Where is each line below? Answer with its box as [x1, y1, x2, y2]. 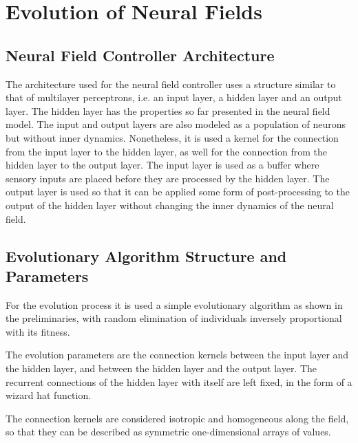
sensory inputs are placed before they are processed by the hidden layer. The [6, 171, 330, 185]
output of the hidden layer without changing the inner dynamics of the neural [6, 197, 334, 212]
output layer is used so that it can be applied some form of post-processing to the [6, 184, 350, 199]
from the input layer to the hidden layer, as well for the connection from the [6, 144, 327, 158]
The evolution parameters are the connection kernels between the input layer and [6, 347, 349, 362]
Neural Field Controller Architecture [6, 44, 275, 65]
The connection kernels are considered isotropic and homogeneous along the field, [6, 411, 349, 425]
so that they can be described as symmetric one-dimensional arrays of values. [6, 424, 331, 439]
